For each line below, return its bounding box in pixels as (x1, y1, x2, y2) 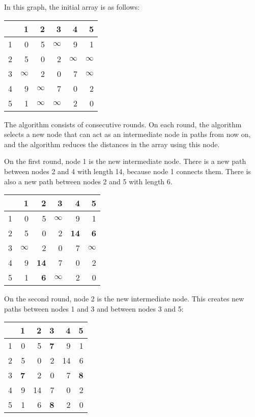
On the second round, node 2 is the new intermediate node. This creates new (4, 293, 244, 304)
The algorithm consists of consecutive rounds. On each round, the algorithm (4, 119, 242, 129)
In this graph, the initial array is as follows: (4, 2, 140, 12)
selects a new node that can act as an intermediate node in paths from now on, (4, 129, 251, 140)
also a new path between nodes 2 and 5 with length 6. (4, 176, 173, 186)
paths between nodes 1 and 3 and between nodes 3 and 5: (4, 303, 184, 314)
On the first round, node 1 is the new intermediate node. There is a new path (4, 156, 246, 166)
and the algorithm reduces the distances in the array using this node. (4, 138, 220, 149)
